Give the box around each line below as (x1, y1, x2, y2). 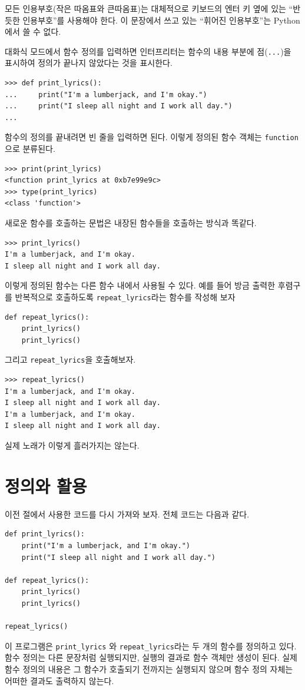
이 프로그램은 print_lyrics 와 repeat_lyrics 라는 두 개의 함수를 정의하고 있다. (5, 639, 297, 652)
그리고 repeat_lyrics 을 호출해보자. (5, 353, 136, 366)
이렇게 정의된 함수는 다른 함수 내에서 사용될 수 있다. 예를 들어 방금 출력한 (5, 279, 276, 291)
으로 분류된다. (5, 142, 55, 155)
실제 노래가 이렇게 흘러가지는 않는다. (5, 439, 140, 452)
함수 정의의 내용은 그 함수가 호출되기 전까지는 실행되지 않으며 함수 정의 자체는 (5, 662, 293, 675)
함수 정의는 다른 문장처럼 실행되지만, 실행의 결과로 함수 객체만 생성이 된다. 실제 (5, 651, 297, 664)
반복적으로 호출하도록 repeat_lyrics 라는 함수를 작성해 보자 (15, 291, 236, 303)
